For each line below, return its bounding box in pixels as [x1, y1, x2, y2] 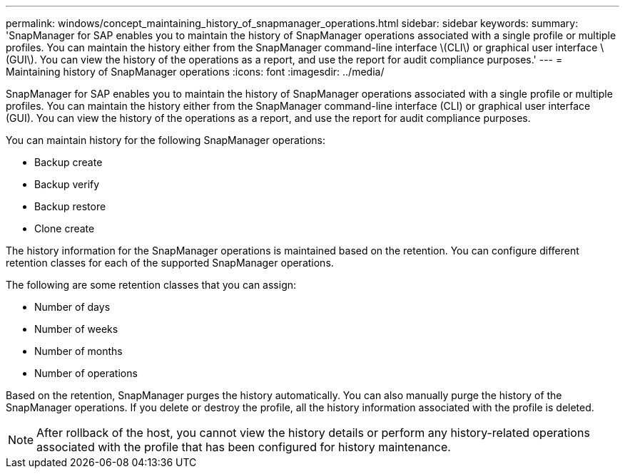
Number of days [34, 301, 111, 313]
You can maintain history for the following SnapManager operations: [6, 134, 325, 146]
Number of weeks [34, 323, 118, 335]
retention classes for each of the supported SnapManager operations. [6, 257, 334, 269]
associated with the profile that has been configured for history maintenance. [36, 440, 451, 454]
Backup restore [34, 200, 106, 212]
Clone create [34, 222, 95, 235]
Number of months [34, 345, 123, 357]
